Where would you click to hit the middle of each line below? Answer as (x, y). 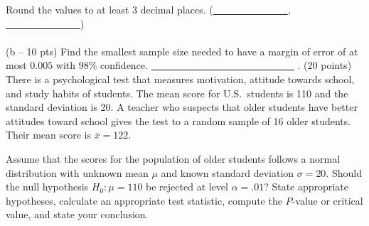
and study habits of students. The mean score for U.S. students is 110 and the (177, 93)
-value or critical (327, 200)
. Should (344, 172)
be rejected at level (187, 187)
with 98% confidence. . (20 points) (204, 65)
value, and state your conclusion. (77, 214)
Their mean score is (48, 135)
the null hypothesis (47, 187)
